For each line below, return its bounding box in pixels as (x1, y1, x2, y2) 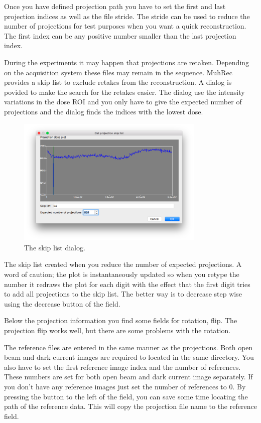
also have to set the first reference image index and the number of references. (4, 361, 241, 372)
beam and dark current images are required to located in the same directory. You (4, 352, 254, 362)
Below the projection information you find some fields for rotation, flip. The (4, 315, 237, 326)
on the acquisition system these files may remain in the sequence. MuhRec (4, 67, 232, 77)
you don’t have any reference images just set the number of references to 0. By (4, 381, 246, 392)
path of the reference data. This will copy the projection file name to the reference (4, 401, 257, 411)
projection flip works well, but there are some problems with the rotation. (4, 325, 231, 336)
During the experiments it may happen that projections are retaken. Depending (4, 57, 249, 67)
